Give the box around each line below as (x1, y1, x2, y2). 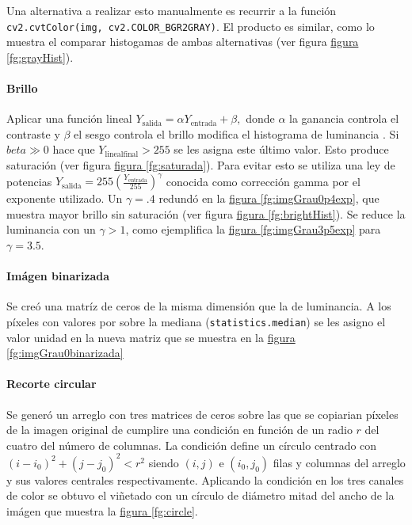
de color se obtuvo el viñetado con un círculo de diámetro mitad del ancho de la (6, 487, 395, 504)
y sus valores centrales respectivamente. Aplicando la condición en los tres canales (6, 471, 404, 488)
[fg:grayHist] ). (6, 48, 74, 65)
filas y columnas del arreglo (273, 454, 406, 470)
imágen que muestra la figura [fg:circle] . (6, 502, 198, 519)
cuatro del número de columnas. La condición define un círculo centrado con (6, 436, 377, 453)
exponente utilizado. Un (6, 190, 123, 207)
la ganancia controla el (289, 110, 399, 127)
